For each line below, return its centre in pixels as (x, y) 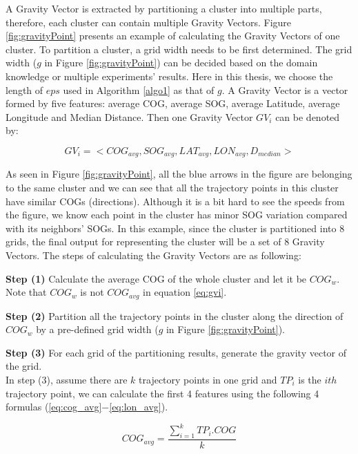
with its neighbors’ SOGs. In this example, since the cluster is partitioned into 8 (175, 228)
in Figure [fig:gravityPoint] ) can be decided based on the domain (181, 63)
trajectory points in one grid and (208, 379)
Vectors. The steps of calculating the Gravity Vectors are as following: (153, 255)
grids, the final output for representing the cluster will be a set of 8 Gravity (165, 242)
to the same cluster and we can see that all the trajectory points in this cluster (172, 187)
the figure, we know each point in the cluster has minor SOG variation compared (177, 215)
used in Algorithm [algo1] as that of (139, 89)
